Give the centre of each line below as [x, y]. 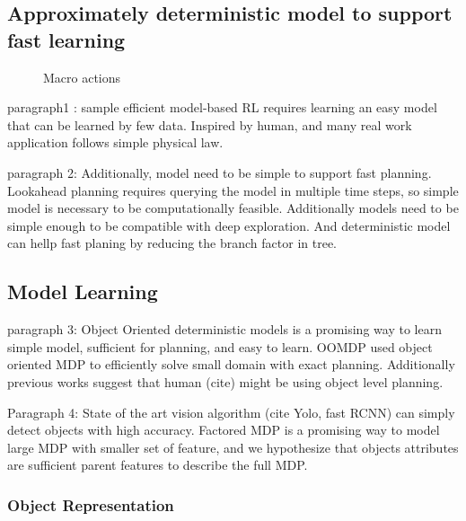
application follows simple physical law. [115, 142]
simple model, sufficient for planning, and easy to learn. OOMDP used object [220, 346]
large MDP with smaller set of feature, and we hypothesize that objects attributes [233, 447]
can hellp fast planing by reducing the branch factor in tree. [172, 243]
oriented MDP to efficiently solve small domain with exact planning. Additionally [231, 364]
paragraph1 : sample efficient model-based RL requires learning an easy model [222, 107]
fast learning [66, 39]
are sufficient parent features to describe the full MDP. [158, 465]
